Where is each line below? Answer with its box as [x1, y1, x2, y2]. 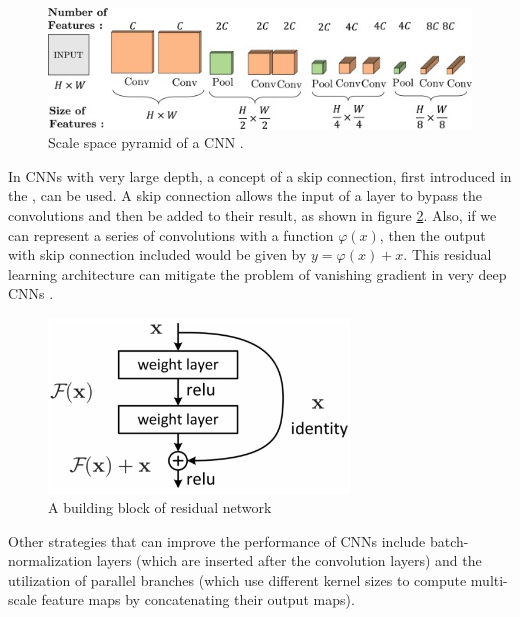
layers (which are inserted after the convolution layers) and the [96, 550, 482, 571]
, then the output [379, 224, 486, 245]
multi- [470, 569, 508, 590]
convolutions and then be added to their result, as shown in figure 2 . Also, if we [8, 204, 497, 225]
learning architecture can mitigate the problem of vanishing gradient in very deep [8, 263, 507, 284]
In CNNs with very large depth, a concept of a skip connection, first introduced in [8, 165, 512, 186]
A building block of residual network [48, 497, 272, 518]
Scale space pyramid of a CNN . [48, 132, 244, 153]
